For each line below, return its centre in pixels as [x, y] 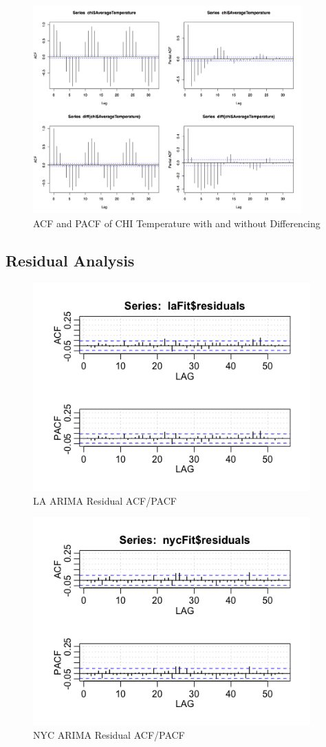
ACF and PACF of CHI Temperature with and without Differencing [177, 223]
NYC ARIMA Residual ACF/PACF [109, 735]
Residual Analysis [70, 260]
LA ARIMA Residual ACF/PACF [105, 500]
